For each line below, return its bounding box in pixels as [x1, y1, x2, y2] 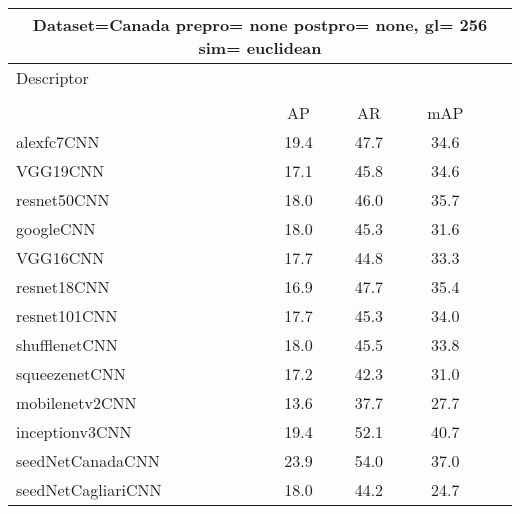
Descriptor [16, 66, 89, 89]
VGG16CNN [16, 246, 105, 269]
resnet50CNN [16, 188, 110, 211]
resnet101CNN [16, 304, 118, 327]
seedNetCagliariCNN [16, 478, 162, 501]
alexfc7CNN [16, 130, 100, 153]
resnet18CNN [16, 275, 110, 298]
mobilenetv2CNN [16, 391, 137, 414]
